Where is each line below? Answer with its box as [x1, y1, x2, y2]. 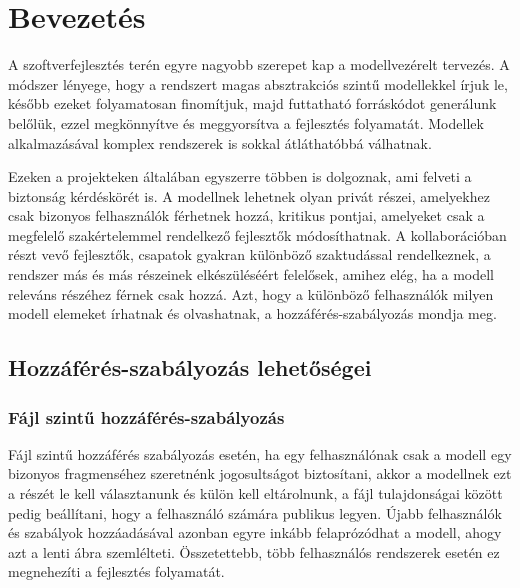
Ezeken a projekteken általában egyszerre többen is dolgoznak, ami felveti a [8, 166, 472, 187]
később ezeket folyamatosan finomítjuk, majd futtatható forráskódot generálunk [8, 93, 497, 114]
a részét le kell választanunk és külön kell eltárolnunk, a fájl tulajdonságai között [8, 483, 503, 504]
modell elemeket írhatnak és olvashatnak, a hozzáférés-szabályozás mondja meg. [8, 303, 497, 324]
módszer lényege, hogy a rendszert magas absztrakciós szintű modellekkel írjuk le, [8, 73, 508, 94]
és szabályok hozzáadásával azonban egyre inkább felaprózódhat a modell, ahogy [8, 522, 502, 543]
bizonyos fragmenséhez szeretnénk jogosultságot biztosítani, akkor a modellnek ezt [8, 463, 512, 484]
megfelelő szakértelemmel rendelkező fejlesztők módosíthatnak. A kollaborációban [8, 224, 507, 245]
